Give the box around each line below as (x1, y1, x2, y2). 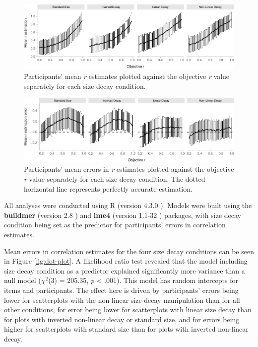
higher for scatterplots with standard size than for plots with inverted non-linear (4, 324, 249, 334)
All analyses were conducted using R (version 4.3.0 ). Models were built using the (4, 200, 252, 210)
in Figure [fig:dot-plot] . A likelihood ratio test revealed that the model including (4, 256, 248, 266)
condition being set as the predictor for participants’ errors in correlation (4, 219, 226, 230)
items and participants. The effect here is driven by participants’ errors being (4, 284, 239, 295)
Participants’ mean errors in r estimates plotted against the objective (24, 164, 234, 174)
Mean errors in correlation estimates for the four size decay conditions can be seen (4, 246, 254, 256)
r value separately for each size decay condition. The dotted (24, 174, 205, 184)
